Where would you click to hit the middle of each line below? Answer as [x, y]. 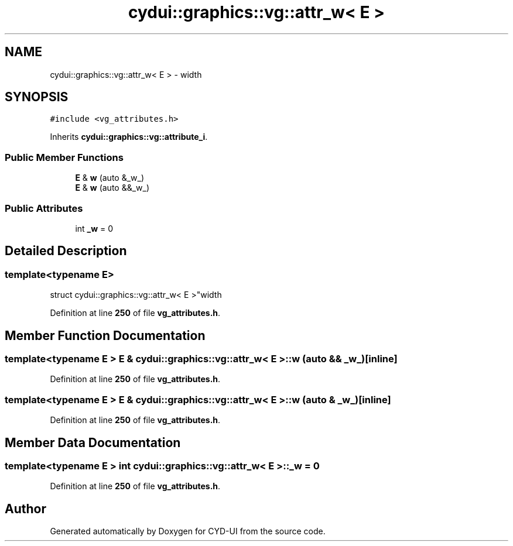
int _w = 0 [94, 228]
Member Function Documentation [105, 335]
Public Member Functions [64, 157]
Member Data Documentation [93, 442]
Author [25, 509]
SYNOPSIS [37, 97]
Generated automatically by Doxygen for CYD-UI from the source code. [188, 531]
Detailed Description [66, 251]
